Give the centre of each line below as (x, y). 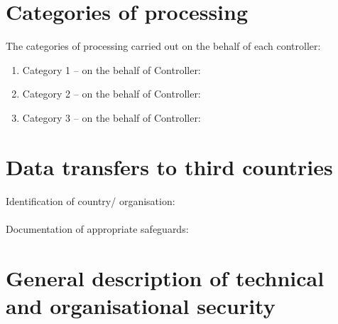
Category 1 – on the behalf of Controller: (111, 69)
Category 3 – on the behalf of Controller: (111, 117)
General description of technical (165, 277)
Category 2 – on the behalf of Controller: (111, 94)
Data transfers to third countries (169, 166)
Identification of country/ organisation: (91, 200)
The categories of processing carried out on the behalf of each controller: (163, 46)
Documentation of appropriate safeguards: (97, 228)
